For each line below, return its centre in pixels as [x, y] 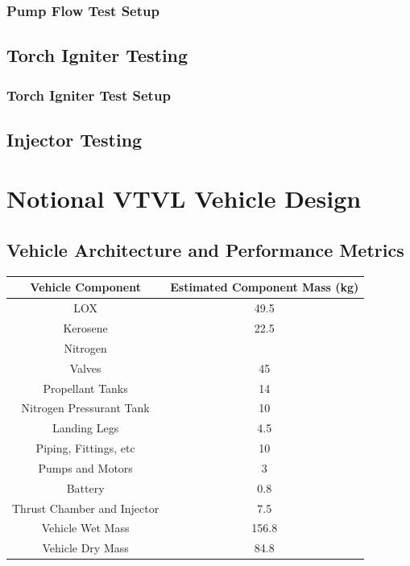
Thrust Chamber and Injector [86, 508]
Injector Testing [75, 139]
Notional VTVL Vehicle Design [184, 198]
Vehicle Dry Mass [85, 548]
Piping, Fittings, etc [85, 448]
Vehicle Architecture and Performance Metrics [205, 250]
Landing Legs [86, 428]
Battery [85, 488]
